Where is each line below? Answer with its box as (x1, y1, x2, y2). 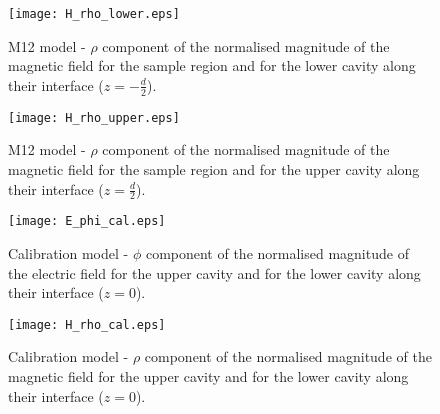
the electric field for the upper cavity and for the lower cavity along (8, 262, 421, 283)
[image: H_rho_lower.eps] (8, 7, 180, 21)
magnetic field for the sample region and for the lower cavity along (8, 55, 416, 76)
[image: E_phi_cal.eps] (8, 214, 166, 229)
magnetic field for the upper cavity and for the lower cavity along (8, 366, 409, 387)
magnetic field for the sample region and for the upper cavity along (8, 158, 420, 179)
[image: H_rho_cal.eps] (8, 317, 166, 332)
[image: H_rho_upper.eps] (8, 110, 180, 125)
